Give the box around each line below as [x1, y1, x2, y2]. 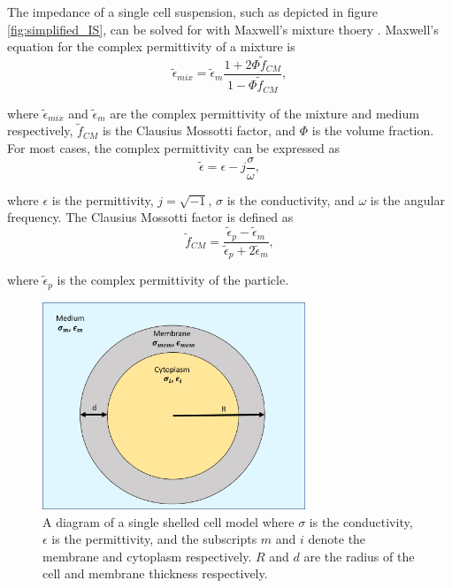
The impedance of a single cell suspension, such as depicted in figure [7, 3, 378, 20]
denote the [308, 530, 366, 548]
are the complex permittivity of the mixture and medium [110, 103, 419, 122]
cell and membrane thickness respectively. [42, 564, 268, 583]
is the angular [370, 190, 445, 209]
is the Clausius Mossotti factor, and [102, 121, 296, 140]
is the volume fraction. [311, 121, 434, 140]
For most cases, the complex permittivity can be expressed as [7, 138, 340, 157]
